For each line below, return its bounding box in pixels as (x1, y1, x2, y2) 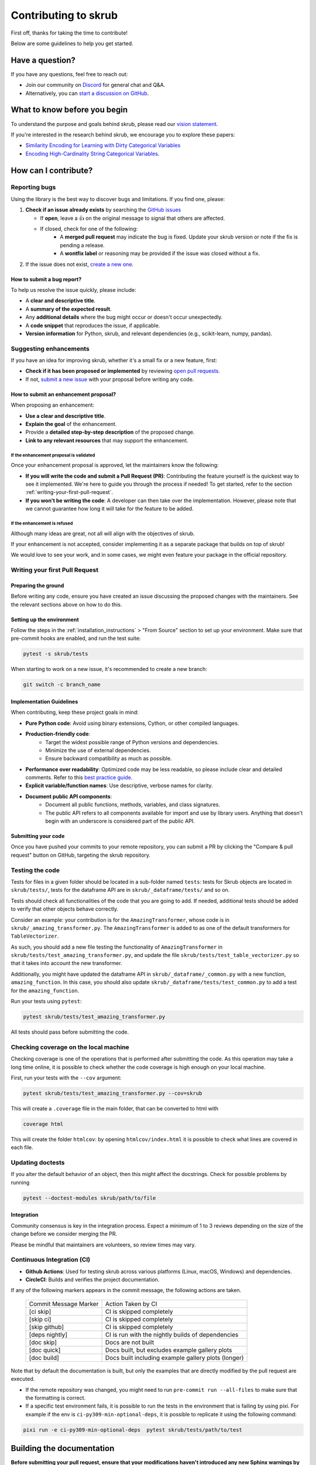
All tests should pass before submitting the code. (11, 1028, 129, 1035)
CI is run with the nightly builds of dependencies (105, 1330, 239, 1338)
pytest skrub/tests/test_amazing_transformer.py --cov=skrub (23, 1090, 202, 1096)
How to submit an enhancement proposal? (11, 390, 116, 398)
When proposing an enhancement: (11, 401, 95, 408)
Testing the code (11, 866, 60, 874)
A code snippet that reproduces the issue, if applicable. (25, 322, 160, 329)
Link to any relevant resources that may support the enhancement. (25, 437, 188, 444)
